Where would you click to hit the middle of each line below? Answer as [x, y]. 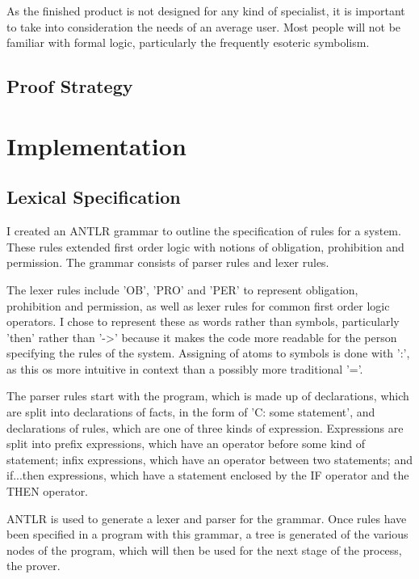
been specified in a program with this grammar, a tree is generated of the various [207, 534]
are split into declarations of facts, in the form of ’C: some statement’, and [191, 412]
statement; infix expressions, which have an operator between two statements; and [209, 459]
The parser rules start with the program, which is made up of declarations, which [208, 396]
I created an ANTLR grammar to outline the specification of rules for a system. [204, 231]
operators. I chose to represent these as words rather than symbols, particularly [203, 321]
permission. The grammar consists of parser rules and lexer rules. [168, 262]
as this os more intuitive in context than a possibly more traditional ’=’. [185, 368]
